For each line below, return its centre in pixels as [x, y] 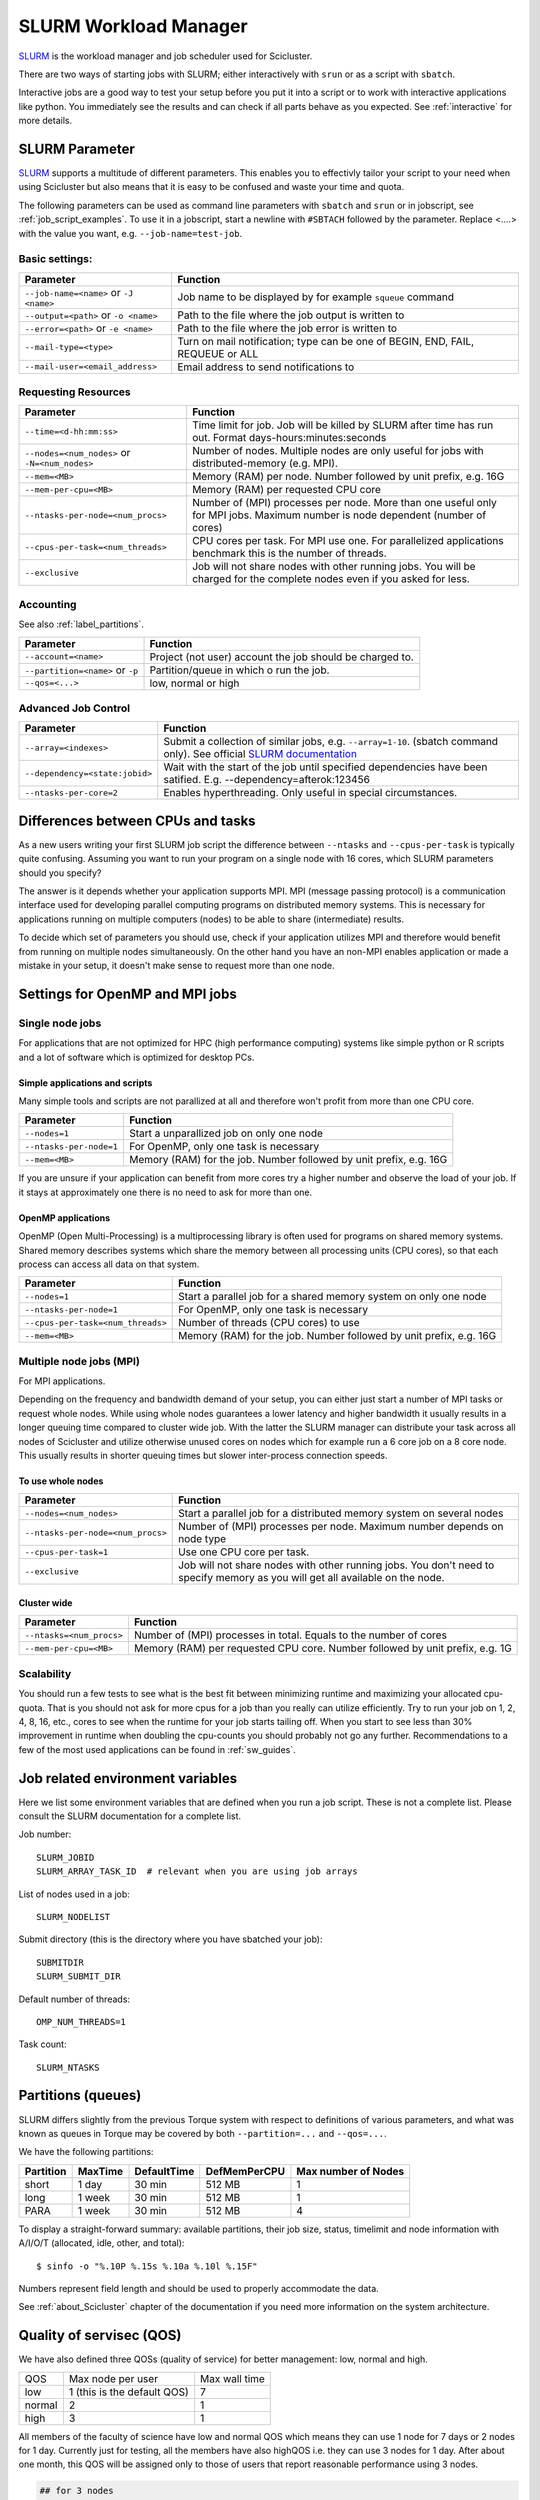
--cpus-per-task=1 [66, 1551]
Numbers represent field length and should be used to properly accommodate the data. [198, 2288]
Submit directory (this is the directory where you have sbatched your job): [170, 1939]
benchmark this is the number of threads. [289, 553]
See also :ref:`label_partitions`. [81, 624]
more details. [45, 121]
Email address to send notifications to [266, 367]
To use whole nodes [61, 1481]
